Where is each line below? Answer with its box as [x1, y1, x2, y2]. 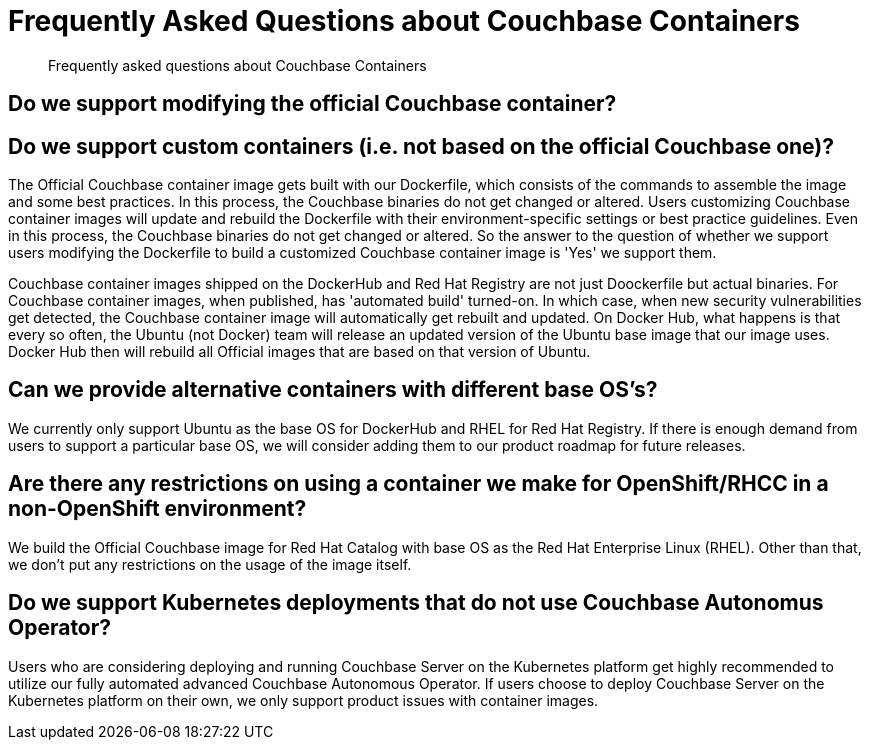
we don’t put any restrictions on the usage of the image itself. [8, 555, 412, 573]
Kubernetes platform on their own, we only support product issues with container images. [8, 691, 599, 709]
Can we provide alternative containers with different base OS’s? [8, 377, 658, 403]
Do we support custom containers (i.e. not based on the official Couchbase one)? [8, 133, 835, 159]
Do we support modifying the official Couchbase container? [8, 91, 617, 117]
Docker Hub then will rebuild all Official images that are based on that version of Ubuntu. [8, 343, 591, 361]
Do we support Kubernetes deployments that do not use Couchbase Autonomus [8, 590, 824, 616]
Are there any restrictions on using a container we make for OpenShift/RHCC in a [8, 471, 829, 497]
